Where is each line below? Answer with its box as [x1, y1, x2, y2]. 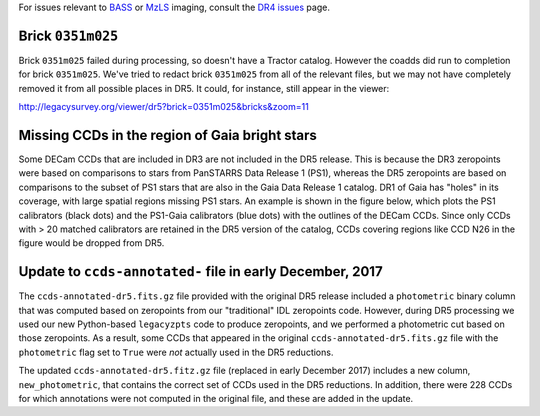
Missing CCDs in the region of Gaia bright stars [18, 126, 317, 144]
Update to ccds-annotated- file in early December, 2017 [18, 263, 384, 280]
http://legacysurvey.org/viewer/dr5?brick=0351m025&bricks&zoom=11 [18, 101, 309, 113]
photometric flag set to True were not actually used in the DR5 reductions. [18, 346, 334, 358]
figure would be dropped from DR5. [18, 237, 165, 249]
